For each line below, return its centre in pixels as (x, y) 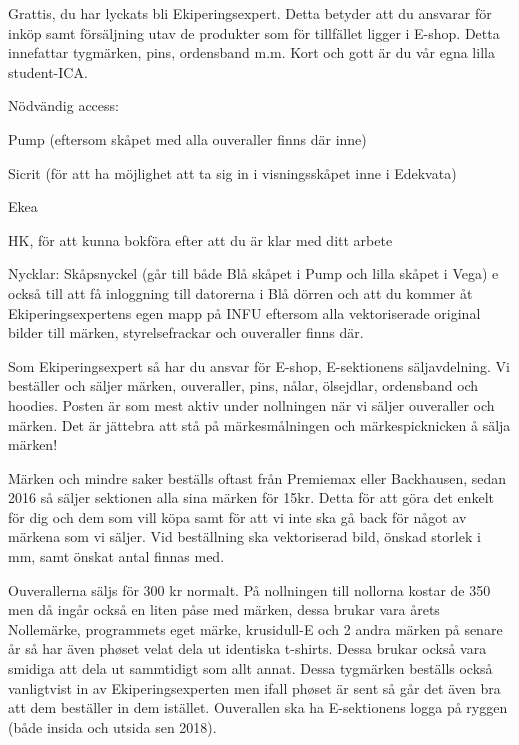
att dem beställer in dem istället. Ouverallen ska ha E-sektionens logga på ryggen (258, 707)
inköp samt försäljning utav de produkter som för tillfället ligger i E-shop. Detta (254, 32)
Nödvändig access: (63, 105)
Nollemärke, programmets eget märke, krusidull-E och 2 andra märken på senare (255, 628)
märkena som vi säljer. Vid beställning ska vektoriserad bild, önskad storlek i (244, 536)
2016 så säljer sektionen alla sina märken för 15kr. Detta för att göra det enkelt (251, 497)
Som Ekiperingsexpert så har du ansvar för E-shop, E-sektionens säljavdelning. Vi (259, 365)
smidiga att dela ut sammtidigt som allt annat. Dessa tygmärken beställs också (250, 668)
